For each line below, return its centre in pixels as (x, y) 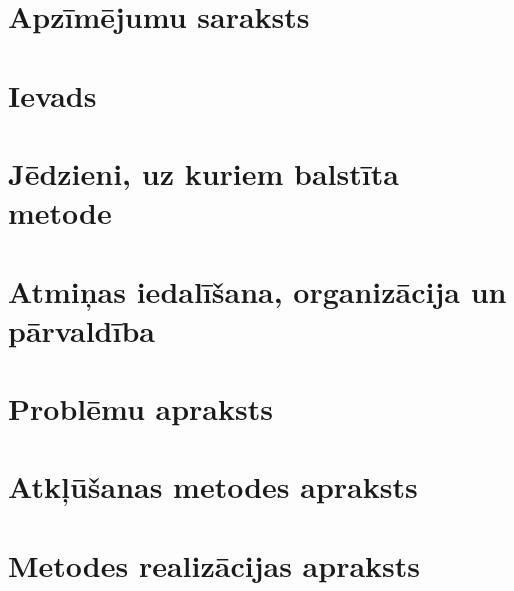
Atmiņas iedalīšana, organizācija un (257, 290)
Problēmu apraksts (140, 408)
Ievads (52, 94)
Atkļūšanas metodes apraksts (213, 486)
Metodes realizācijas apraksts (214, 564)
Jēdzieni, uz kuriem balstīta (203, 172)
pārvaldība (81, 329)
